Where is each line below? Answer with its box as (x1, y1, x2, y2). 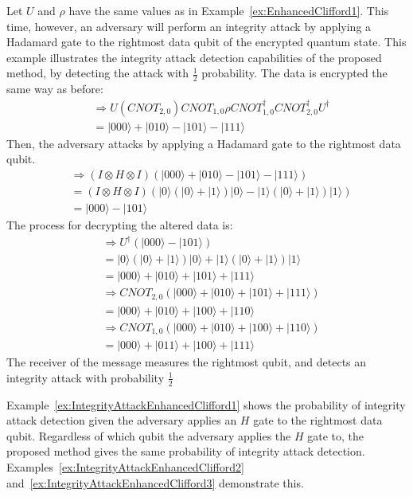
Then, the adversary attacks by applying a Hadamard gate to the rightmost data (6, 135, 401, 151)
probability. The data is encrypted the (201, 65, 388, 81)
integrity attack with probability (6, 369, 165, 385)
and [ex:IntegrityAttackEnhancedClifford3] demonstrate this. (6, 474, 304, 491)
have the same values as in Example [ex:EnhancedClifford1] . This (68, 2, 389, 18)
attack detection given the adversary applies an (6, 412, 237, 429)
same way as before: (6, 80, 103, 97)
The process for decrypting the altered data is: (6, 216, 233, 233)
